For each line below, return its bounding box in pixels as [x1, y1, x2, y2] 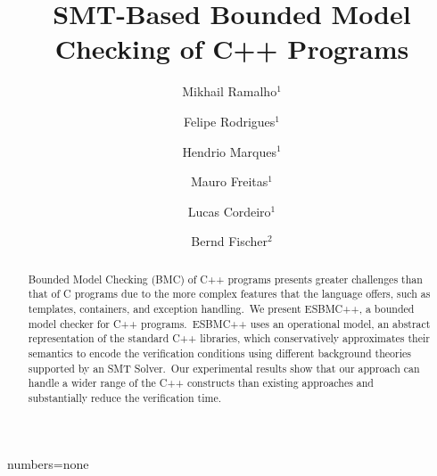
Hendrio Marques [182, 142, 276, 160]
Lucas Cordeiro [187, 201, 271, 220]
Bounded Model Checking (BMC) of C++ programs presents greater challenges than [28, 271, 423, 286]
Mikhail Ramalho [182, 82, 277, 101]
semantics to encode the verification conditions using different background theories [28, 345, 411, 360]
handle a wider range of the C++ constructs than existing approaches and [28, 375, 374, 390]
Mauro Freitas [191, 172, 268, 191]
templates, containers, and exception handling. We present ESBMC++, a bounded [28, 300, 415, 316]
